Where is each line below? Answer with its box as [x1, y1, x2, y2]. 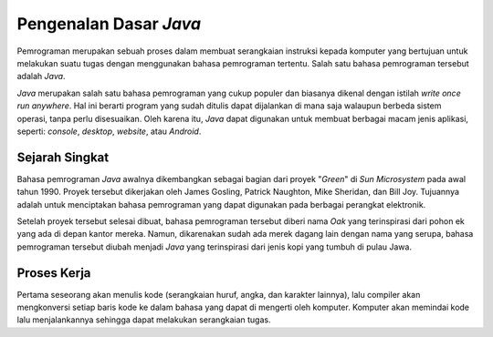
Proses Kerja [16, 265, 91, 281]
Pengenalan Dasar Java [16, 14, 201, 34]
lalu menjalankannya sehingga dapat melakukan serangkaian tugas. [16, 314, 271, 325]
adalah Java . [16, 71, 66, 82]
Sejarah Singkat [16, 149, 110, 165]
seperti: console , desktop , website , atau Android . [16, 126, 202, 137]
